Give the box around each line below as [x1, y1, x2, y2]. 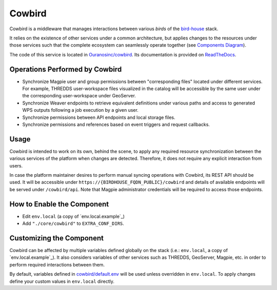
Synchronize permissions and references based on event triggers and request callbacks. [22, 121, 210, 128]
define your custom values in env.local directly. [9, 278, 115, 284]
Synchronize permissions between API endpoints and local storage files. [22, 114, 175, 120]
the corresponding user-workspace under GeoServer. [22, 93, 136, 99]
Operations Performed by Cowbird [9, 65, 122, 74]
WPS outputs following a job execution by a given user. [22, 107, 138, 113]
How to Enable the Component [9, 200, 109, 209]
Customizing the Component [9, 234, 104, 242]
